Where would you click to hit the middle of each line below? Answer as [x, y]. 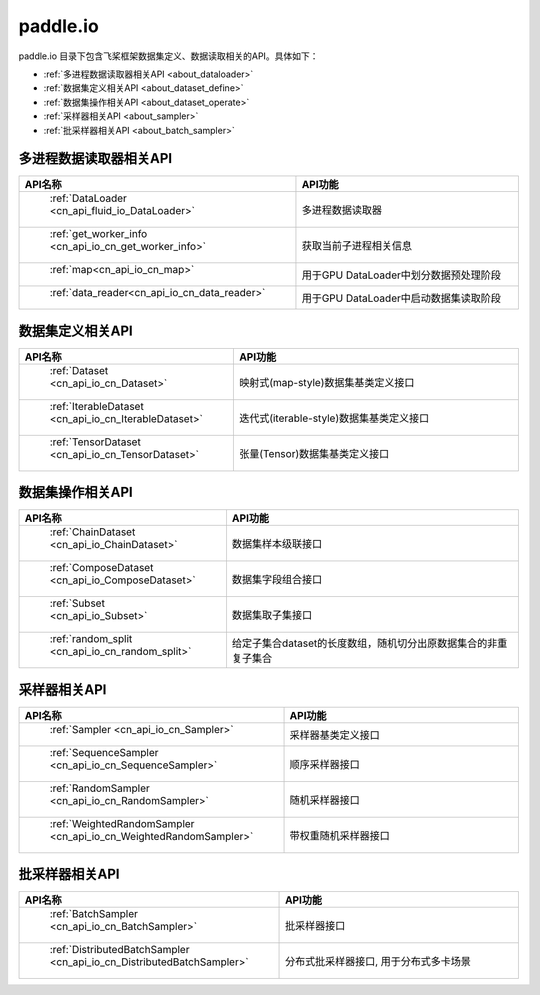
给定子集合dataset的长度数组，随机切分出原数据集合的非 [364, 643]
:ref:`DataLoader [88, 198]
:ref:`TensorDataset [95, 442]
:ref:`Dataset [79, 370]
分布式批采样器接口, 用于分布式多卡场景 [378, 962]
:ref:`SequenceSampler [104, 752]
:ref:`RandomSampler [99, 788]
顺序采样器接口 [324, 764]
